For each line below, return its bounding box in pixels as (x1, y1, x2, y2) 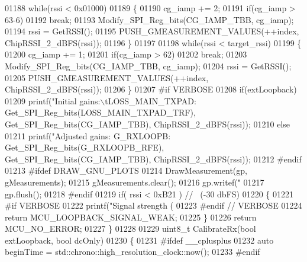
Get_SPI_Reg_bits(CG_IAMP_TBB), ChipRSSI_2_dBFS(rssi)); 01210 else (5, 117, 290, 130)
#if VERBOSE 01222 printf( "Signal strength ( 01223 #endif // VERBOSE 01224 (5, 199, 302, 212)
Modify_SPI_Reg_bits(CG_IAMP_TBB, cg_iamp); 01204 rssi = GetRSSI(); (5, 59, 292, 72)
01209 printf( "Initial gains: (5, 94, 101, 107)
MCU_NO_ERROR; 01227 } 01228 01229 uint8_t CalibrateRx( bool (5, 222, 256, 235)
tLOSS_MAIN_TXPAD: (105, 94, 196, 107)
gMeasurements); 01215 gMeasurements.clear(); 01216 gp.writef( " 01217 (5, 175, 264, 188)
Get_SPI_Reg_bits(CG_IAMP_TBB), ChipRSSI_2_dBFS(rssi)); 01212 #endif (5, 152, 302, 165)
